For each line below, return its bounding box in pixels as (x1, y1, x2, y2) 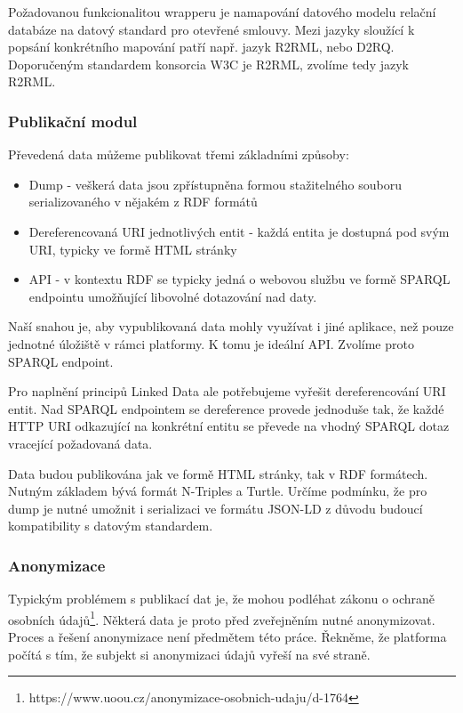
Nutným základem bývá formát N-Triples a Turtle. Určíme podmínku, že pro (8, 482, 427, 500)
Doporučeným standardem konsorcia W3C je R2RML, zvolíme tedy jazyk (8, 54, 409, 73)
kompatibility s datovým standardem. (8, 516, 213, 535)
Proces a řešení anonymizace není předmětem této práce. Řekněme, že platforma (8, 627, 447, 645)
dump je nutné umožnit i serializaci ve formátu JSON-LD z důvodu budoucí (8, 498, 423, 517)
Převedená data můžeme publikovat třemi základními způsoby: (8, 145, 349, 164)
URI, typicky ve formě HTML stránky (28, 239, 237, 258)
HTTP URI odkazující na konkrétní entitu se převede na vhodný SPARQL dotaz (8, 417, 450, 435)
